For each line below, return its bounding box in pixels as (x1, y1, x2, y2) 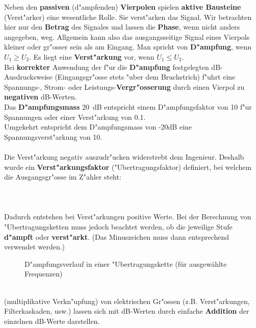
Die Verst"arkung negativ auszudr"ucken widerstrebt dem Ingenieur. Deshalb (4, 151, 244, 162)
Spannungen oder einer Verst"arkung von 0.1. (4, 111, 146, 122)
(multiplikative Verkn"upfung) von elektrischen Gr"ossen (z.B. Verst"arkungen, (4, 295, 250, 306)
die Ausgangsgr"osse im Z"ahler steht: (4, 171, 121, 182)
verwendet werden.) (4, 241, 65, 252)
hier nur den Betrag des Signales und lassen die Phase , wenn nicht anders (4, 21, 240, 32)
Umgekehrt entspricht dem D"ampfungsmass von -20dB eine (4, 121, 192, 132)
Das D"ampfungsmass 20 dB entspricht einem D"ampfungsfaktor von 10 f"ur (4, 101, 252, 112)
